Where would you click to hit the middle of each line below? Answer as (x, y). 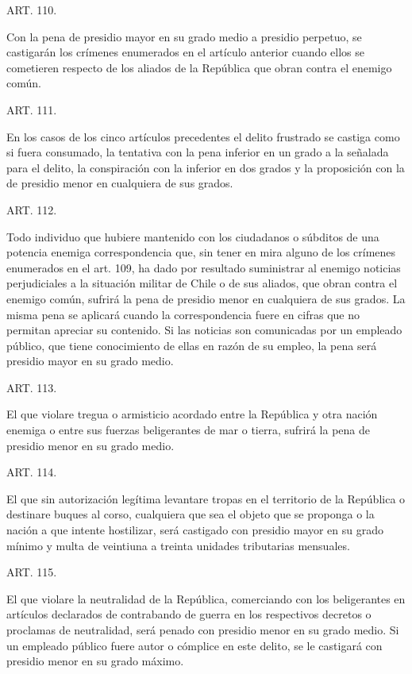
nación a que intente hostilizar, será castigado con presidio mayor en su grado (195, 530)
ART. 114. (32, 472)
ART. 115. (32, 572)
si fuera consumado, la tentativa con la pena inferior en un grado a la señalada (198, 152)
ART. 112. (32, 209)
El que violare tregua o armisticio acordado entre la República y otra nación (192, 414)
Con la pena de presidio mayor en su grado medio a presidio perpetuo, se (184, 36)
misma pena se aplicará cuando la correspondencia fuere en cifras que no (183, 314)
